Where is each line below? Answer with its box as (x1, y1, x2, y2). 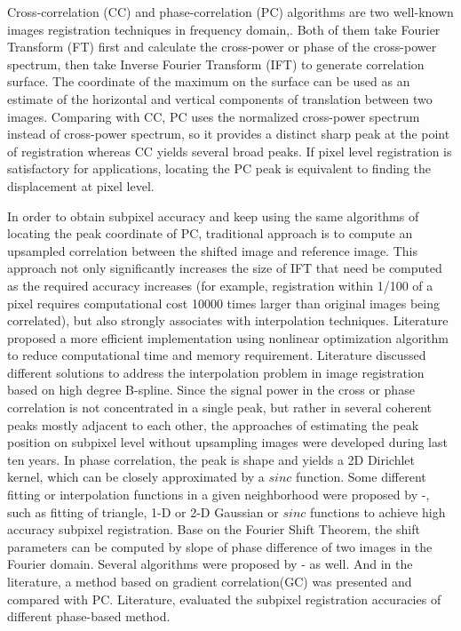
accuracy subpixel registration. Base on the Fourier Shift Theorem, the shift (7, 520, 420, 539)
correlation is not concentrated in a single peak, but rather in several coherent (7, 398, 433, 417)
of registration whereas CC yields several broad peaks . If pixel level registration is (7, 141, 452, 160)
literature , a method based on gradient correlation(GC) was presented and (7, 572, 412, 590)
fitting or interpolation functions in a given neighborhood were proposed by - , (7, 485, 430, 504)
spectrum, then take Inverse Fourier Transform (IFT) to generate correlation (7, 54, 425, 73)
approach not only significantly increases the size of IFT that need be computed (7, 259, 442, 277)
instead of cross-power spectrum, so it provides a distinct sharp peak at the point (7, 124, 450, 143)
